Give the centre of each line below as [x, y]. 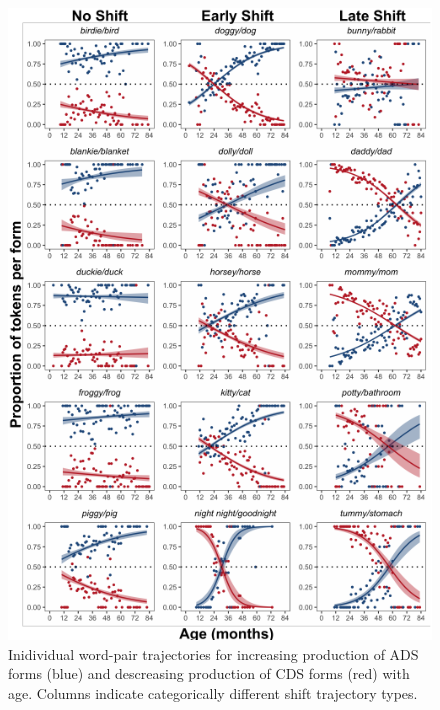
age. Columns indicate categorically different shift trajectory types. [213, 692]
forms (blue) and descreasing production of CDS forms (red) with [209, 673]
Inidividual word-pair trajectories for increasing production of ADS [213, 653]
